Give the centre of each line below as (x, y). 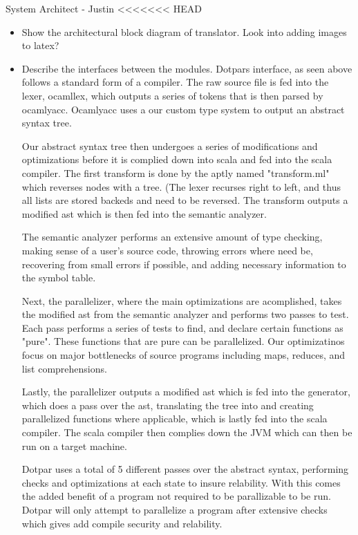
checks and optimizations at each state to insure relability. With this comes (181, 482)
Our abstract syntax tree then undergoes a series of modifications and (170, 146)
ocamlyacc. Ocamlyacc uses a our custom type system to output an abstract (183, 109)
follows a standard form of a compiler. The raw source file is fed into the (175, 82)
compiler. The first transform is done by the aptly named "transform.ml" (176, 172)
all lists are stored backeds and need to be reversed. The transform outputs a (185, 200)
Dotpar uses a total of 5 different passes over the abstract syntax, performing (185, 469)
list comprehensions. (64, 368)
